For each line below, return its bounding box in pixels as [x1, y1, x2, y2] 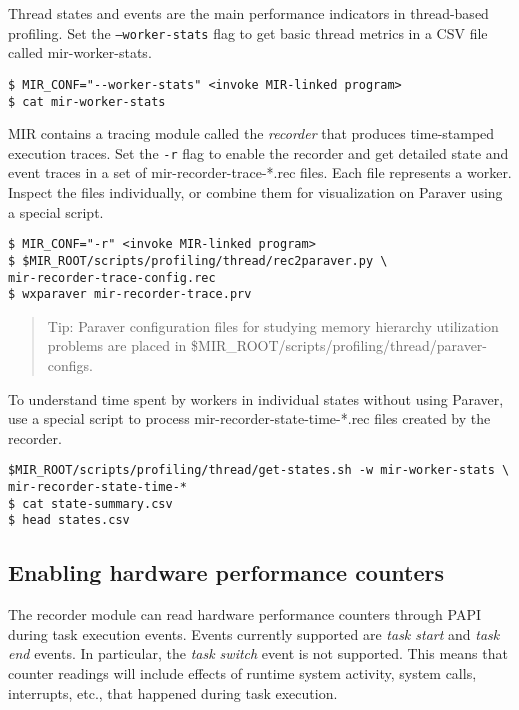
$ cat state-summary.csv [8, 496, 173, 511]
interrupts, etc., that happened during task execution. [8, 682, 338, 703]
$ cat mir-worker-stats [8, 94, 166, 109]
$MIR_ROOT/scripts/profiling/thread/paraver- [191, 335, 488, 356]
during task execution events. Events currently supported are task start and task [8, 623, 500, 644]
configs [47, 355, 90, 375]
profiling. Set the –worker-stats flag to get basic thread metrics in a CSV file [8, 22, 488, 43]
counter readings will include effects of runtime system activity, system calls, [8, 662, 477, 683]
